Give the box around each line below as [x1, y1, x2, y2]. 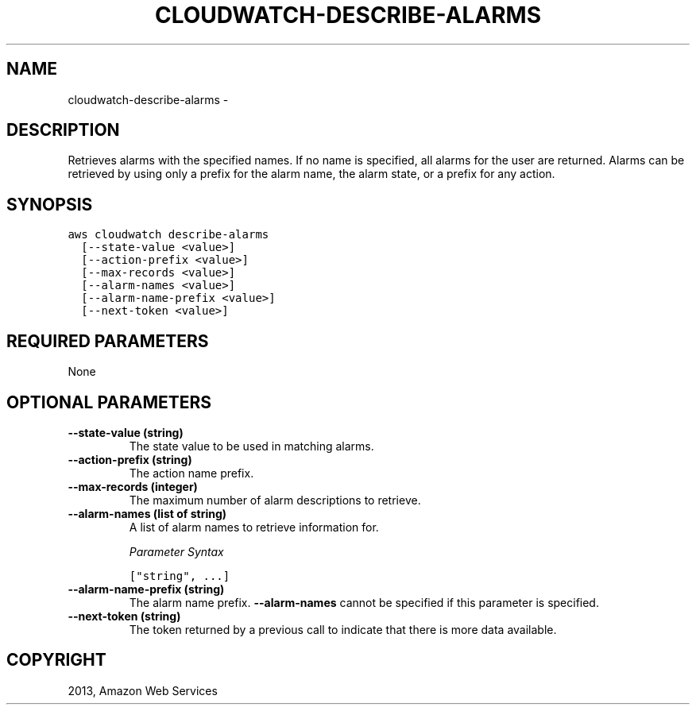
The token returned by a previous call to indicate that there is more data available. [129, 622, 557, 636]
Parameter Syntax [129, 544, 224, 558]
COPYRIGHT [6, 650, 106, 670]
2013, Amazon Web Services [68, 683, 218, 697]
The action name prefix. [129, 466, 254, 480]
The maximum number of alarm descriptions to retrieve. [129, 493, 421, 507]
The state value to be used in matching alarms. [129, 439, 374, 453]
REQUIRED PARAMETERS [6, 330, 209, 351]
